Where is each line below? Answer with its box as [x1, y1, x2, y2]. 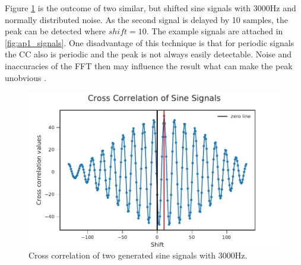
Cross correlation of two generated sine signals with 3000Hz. [28, 249, 248, 261]
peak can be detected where [5, 25, 106, 37]
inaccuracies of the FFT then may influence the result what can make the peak [5, 59, 293, 72]
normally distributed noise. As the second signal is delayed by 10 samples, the [5, 13, 289, 25]
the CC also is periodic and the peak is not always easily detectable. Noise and [5, 48, 292, 60]
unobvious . [5, 71, 47, 83]
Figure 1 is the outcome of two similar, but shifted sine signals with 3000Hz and [5, 2, 296, 14]
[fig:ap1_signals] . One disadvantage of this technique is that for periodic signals [5, 36, 294, 49]
